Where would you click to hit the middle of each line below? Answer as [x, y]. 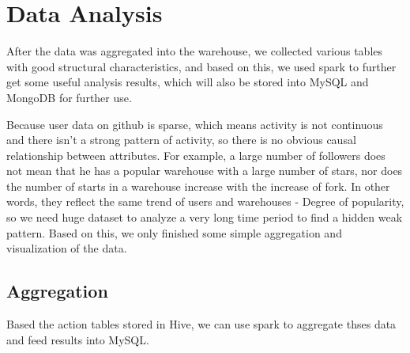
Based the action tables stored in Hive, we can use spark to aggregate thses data [201, 324]
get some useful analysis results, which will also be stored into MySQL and [188, 82]
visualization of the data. [67, 248]
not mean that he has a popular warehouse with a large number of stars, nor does [205, 171]
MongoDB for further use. [69, 97]
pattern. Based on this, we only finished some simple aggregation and [174, 232]
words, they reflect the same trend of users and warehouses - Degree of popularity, [205, 201]
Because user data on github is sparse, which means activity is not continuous [195, 124]
